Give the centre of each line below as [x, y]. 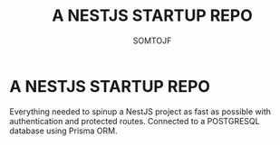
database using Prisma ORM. [63, 131]
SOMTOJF [152, 41]
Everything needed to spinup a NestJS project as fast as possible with [140, 111]
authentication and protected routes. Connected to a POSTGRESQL [135, 121]
